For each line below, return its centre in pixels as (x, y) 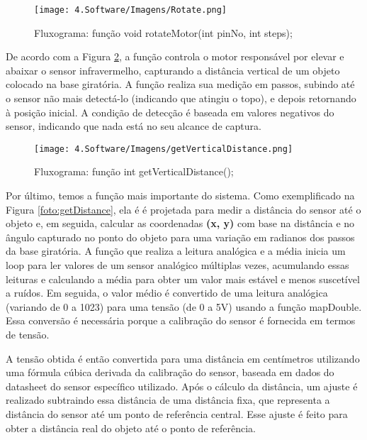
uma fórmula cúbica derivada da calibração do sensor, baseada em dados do (170, 372)
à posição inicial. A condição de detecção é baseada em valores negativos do (170, 112)
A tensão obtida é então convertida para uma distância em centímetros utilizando (183, 358)
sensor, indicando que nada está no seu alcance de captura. (134, 126)
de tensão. (28, 334)
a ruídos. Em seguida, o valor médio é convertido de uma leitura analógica (167, 293)
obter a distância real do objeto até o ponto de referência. (131, 428)
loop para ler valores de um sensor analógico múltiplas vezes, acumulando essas (177, 265)
